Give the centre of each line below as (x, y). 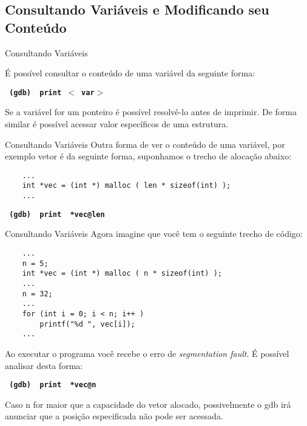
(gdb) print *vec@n (53, 385)
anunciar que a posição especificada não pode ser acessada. (114, 416)
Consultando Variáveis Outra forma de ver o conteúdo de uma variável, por (145, 144)
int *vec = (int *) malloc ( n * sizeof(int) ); (122, 274)
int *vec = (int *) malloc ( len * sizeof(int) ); (127, 186)
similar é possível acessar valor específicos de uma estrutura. (117, 124)
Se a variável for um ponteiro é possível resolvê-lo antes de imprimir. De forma (151, 112)
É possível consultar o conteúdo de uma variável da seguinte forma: (130, 73)
